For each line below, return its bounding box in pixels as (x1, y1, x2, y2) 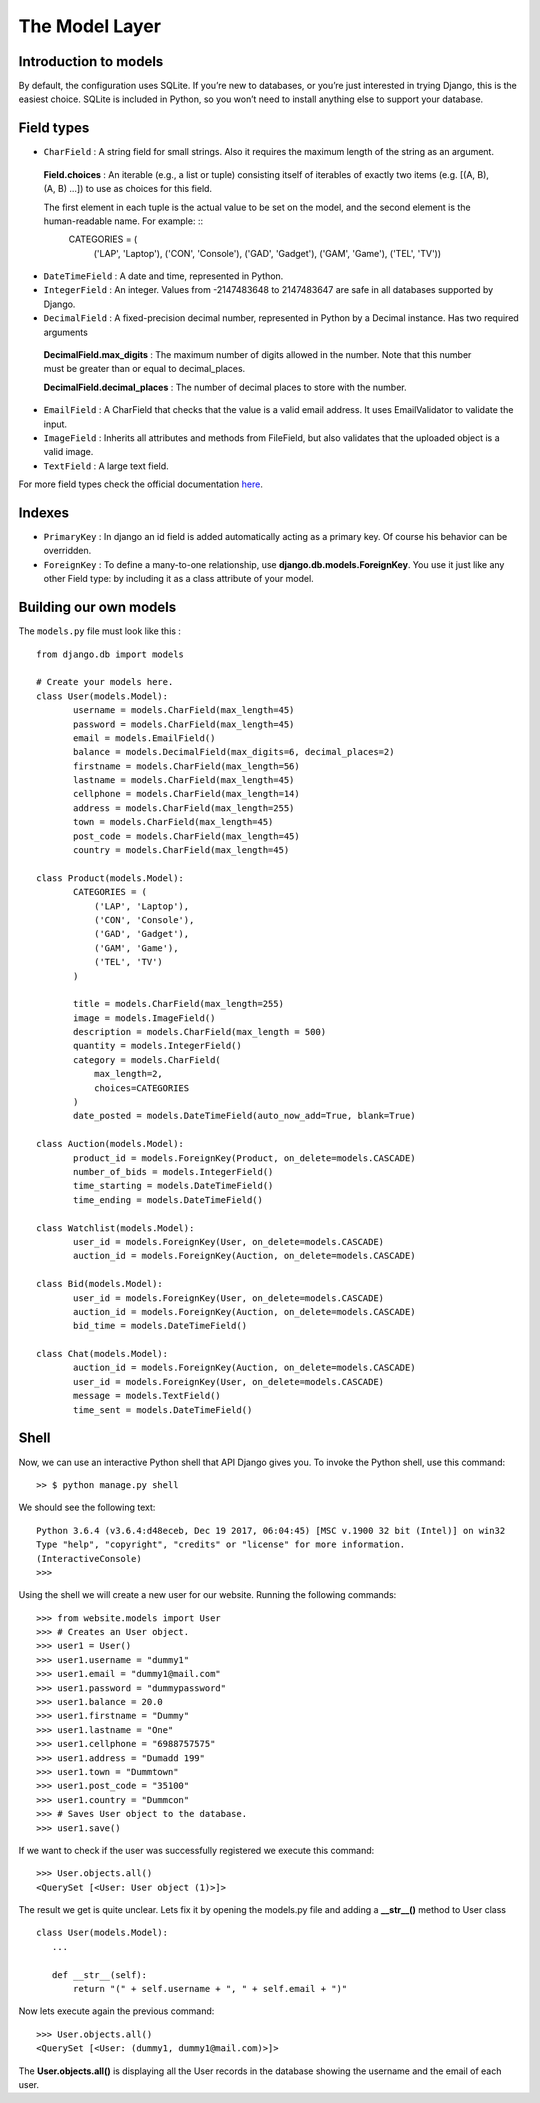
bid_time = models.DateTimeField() (73, 1320, 248, 1332)
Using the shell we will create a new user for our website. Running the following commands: (18, 1589, 397, 1601)
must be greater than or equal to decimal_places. (43, 363, 246, 375)
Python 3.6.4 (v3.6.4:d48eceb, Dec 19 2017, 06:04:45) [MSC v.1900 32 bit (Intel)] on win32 (36, 1525, 506, 1536)
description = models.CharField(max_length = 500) (73, 1026, 327, 1038)
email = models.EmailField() (73, 732, 216, 744)
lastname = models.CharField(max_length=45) (73, 775, 295, 786)
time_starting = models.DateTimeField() (73, 1180, 274, 1192)
